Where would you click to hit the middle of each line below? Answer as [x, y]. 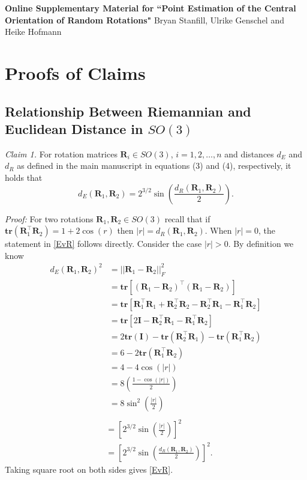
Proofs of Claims [75, 72]
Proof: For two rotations [49, 218]
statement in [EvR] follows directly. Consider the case [103, 244]
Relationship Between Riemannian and [128, 111]
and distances [249, 153]
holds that [24, 177]
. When [218, 230]
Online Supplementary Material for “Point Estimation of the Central [151, 8]
